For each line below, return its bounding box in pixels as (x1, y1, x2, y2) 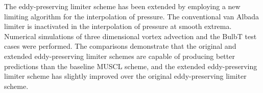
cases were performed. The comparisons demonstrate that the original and (4, 41, 236, 51)
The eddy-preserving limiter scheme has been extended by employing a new (4, 1, 241, 11)
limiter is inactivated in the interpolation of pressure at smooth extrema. (4, 21, 232, 32)
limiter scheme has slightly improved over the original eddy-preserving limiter (4, 71, 247, 81)
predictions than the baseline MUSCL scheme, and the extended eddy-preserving (4, 60, 257, 71)
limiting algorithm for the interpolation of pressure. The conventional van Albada (4, 11, 259, 21)
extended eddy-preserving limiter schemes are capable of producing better (4, 50, 235, 61)
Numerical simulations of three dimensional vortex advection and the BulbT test (4, 30, 257, 41)
